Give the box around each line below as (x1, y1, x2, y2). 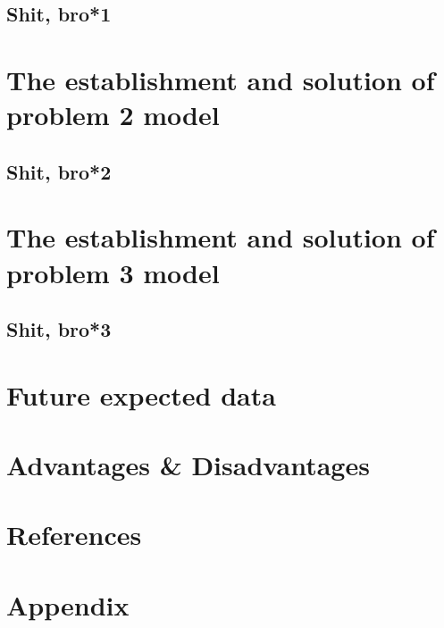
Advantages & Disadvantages (6, 447, 370, 483)
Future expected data (6, 376, 276, 413)
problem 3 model (6, 254, 220, 290)
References (6, 516, 142, 553)
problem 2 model (6, 96, 220, 133)
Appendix (6, 586, 130, 623)
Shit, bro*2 (6, 157, 112, 185)
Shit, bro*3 (6, 315, 112, 343)
